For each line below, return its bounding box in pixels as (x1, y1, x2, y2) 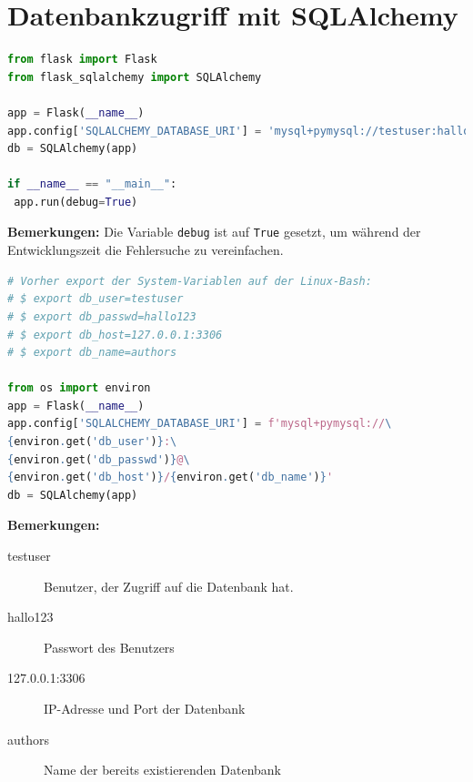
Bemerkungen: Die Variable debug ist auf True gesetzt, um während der (7, 222, 421, 241)
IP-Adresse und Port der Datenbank (44, 699, 246, 717)
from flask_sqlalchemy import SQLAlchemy (7, 70, 262, 84)
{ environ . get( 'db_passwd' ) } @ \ (7, 452, 190, 466)
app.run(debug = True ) (14, 195, 138, 208)
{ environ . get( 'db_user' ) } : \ (7, 435, 177, 449)
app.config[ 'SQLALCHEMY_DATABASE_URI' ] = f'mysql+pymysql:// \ (7, 417, 392, 431)
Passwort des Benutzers (44, 637, 175, 656)
